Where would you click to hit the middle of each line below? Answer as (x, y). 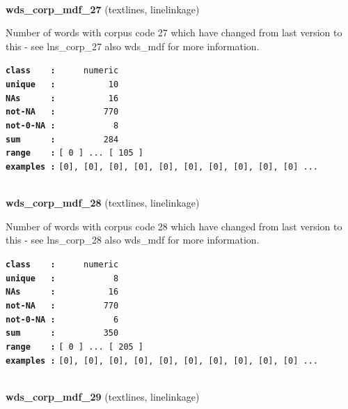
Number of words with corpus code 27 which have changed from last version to (174, 32)
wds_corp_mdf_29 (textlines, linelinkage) (103, 396)
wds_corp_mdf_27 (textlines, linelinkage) (103, 9)
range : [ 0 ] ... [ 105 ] (75, 153)
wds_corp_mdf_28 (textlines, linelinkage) (103, 203)
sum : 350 (62, 333)
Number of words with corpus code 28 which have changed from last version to (174, 226)
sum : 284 (62, 139)
